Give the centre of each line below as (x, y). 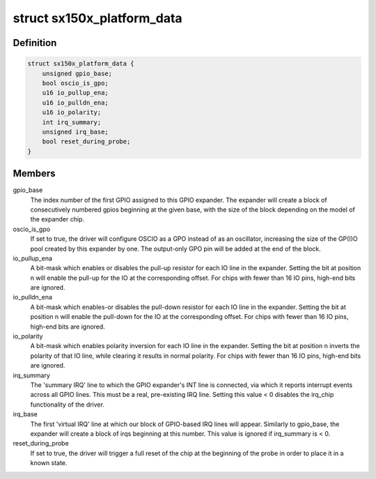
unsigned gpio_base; (77, 73)
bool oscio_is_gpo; (76, 83)
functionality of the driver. (67, 405)
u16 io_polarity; (72, 112)
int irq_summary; (72, 122)
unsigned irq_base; (76, 132)
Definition (35, 43)
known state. (49, 463)
